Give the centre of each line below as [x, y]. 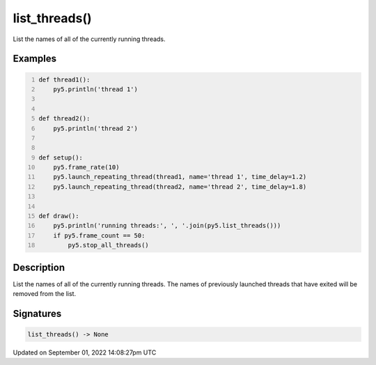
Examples [35, 59]
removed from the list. [45, 294]
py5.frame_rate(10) [86, 168]
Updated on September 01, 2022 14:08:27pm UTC [85, 352]
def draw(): [59, 216]
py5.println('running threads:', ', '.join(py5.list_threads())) [167, 226]
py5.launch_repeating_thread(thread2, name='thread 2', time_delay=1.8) [180, 187]
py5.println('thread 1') [96, 89]
